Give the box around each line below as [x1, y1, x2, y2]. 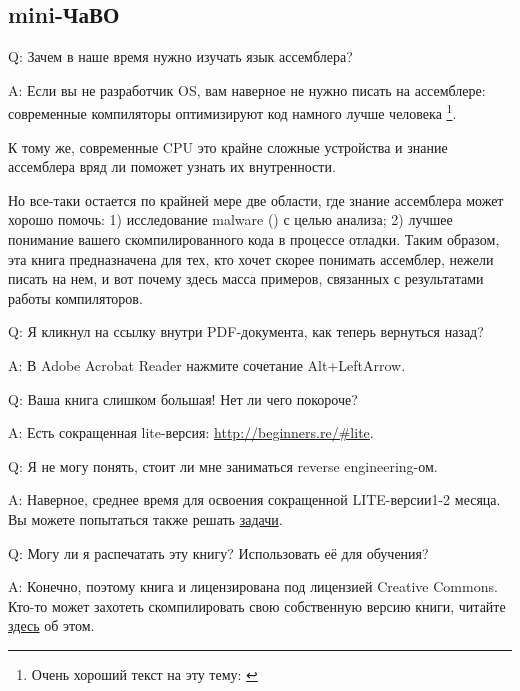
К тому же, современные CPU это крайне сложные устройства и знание [8, 136, 448, 157]
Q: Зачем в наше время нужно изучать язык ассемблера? [8, 46, 353, 67]
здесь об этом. [8, 615, 95, 636]
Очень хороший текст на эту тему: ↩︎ [31, 663, 258, 684]
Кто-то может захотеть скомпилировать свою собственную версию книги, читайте [8, 595, 506, 616]
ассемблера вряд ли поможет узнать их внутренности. [8, 156, 336, 177]
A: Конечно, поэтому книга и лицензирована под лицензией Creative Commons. [8, 576, 498, 597]
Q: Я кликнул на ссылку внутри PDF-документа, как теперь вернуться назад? [8, 321, 484, 342]
